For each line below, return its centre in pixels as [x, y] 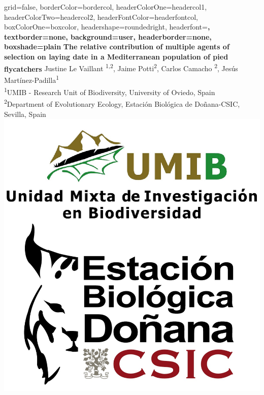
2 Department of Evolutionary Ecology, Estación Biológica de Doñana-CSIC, [122, 103]
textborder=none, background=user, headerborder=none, [108, 36]
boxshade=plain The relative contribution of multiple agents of [117, 47]
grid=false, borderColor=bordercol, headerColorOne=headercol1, [106, 7]
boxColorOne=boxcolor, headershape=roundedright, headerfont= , [107, 27]
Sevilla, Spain [25, 114]
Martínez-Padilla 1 [31, 79]
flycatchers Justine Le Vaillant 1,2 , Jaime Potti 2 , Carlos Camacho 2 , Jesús [121, 68]
